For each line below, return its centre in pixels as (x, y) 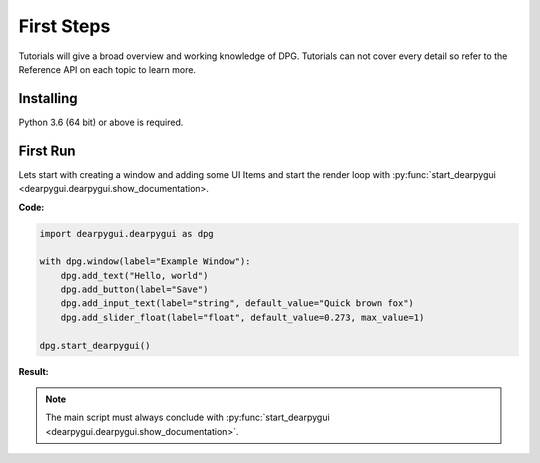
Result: (33, 371)
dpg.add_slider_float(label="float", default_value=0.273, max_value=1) (242, 317)
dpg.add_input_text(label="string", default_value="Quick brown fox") (237, 303)
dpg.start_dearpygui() (95, 345)
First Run (47, 150)
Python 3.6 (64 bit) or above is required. (101, 122)
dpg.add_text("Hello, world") (134, 275)
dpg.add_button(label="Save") (134, 289)
